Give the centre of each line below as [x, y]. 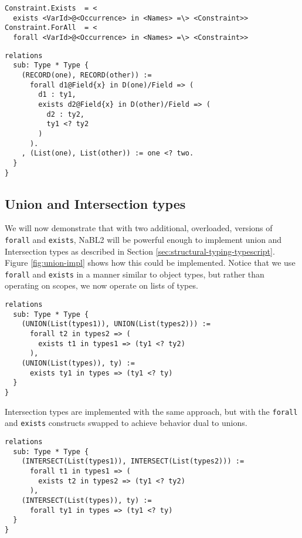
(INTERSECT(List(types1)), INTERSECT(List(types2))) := [133, 461]
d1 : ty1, [57, 95]
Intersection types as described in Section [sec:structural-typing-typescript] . [140, 251]
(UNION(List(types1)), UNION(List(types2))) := [116, 324]
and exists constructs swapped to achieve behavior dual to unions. [126, 423]
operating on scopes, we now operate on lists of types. [101, 285]
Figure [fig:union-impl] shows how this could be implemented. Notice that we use [150, 263]
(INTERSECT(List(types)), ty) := [86, 500]
